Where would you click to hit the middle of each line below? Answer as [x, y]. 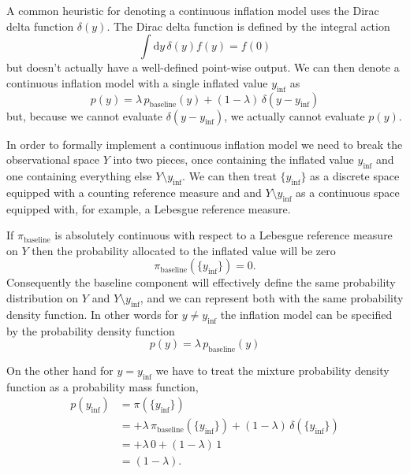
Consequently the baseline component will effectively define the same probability [201, 282]
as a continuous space [348, 192]
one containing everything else [79, 175]
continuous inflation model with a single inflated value [137, 82]
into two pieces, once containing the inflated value [233, 159]
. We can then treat [229, 175]
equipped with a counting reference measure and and [134, 192]
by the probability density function [91, 330]
